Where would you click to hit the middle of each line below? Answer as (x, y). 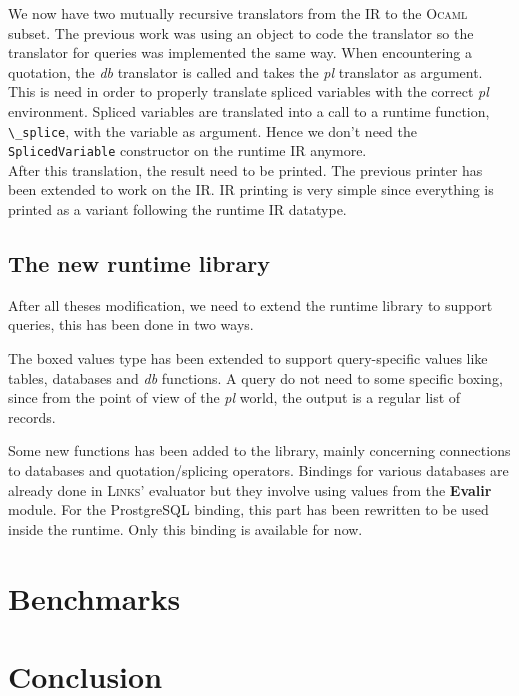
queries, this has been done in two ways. (131, 324)
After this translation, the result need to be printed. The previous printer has (245, 169)
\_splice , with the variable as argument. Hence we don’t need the (212, 130)
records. (32, 416)
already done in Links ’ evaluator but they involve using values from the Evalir (250, 489)
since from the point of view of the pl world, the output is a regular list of (234, 397)
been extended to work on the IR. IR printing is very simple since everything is (251, 189)
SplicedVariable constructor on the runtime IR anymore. (187, 150)
